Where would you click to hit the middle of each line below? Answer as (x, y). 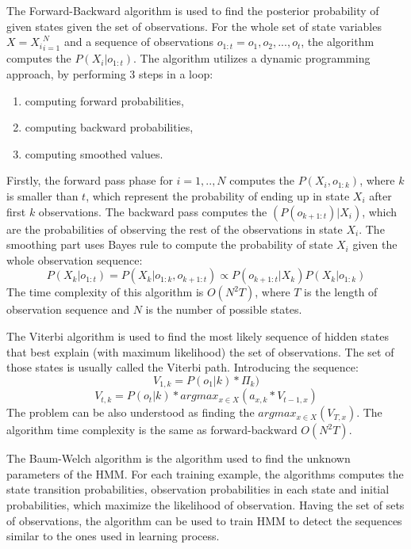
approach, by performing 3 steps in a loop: (110, 74)
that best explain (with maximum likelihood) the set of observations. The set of (200, 351)
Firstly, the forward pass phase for (90, 180)
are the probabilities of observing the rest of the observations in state (175, 229)
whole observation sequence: (75, 259)
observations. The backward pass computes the (153, 211)
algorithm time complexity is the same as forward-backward (152, 430)
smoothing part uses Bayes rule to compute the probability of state (170, 244)
